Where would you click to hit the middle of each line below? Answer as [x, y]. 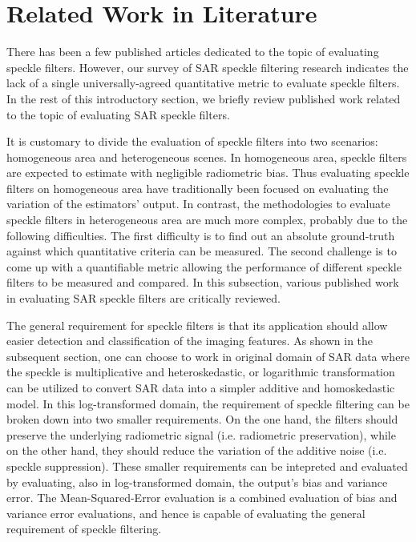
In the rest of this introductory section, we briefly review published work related [204, 98]
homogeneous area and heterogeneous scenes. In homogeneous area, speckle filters [207, 157]
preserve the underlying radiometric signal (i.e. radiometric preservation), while [201, 434]
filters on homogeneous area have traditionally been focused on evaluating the [198, 188]
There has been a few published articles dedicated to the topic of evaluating [193, 52]
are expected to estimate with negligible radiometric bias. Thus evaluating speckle [208, 173]
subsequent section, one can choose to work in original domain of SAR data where [208, 356]
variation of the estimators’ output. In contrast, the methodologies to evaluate [198, 204]
